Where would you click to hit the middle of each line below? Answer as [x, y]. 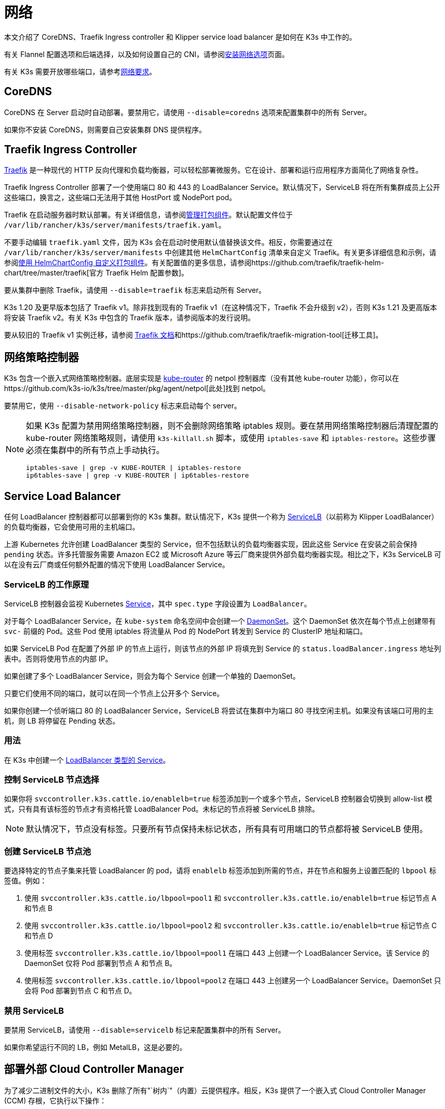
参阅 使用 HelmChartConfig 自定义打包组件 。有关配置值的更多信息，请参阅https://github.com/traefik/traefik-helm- [194, 263]
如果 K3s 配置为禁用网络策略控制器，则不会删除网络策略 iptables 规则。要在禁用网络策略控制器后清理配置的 [232, 426]
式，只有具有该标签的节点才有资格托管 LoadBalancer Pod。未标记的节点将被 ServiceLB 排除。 [162, 809]
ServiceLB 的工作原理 [47, 584]
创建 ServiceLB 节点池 [48, 851]
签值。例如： [25, 881]
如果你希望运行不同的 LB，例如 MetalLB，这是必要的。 [95, 1047]
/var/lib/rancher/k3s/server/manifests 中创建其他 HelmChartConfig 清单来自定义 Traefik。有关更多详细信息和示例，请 [220, 253]
